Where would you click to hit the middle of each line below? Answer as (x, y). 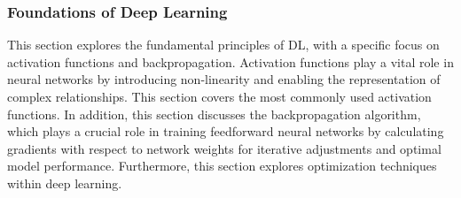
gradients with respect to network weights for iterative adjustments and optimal (224, 148)
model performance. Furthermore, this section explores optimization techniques (222, 166)
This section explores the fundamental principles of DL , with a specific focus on (223, 45)
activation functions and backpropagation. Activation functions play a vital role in (230, 61)
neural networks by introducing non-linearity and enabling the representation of (224, 79)
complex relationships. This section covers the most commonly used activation (219, 96)
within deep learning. (65, 183)
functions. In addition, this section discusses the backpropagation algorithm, (214, 114)
